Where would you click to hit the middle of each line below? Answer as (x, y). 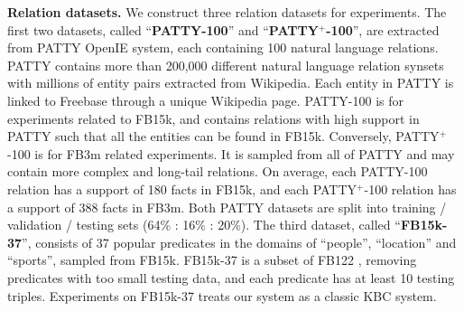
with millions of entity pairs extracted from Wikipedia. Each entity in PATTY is (231, 83)
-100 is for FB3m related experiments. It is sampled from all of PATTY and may (231, 153)
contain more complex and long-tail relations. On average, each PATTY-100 (218, 171)
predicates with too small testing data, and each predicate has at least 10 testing (231, 277)
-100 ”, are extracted (383, 29)
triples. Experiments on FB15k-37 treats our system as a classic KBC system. (222, 295)
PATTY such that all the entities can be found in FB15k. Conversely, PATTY (223, 136)
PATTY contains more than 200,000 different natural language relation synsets (226, 65)
